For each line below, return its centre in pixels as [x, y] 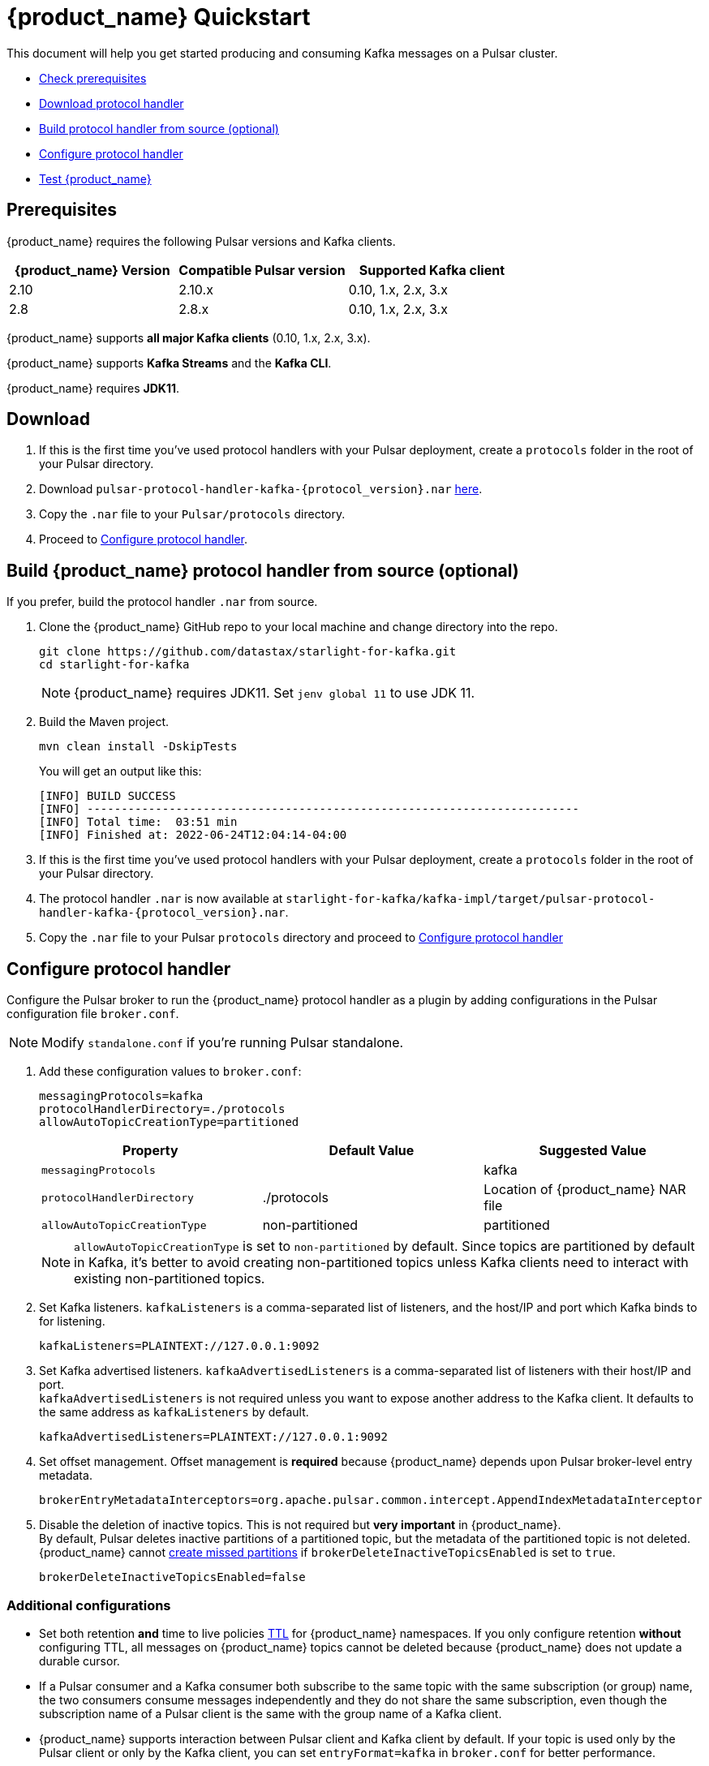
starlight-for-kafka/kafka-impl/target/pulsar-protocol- [471, 899]
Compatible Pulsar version [262, 270]
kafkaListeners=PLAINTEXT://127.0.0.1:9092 [179, 1346]
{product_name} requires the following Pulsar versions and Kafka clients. [201, 241]
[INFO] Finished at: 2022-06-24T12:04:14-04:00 [193, 835]
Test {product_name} [95, 178]
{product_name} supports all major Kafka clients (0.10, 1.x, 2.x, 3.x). [189, 337]
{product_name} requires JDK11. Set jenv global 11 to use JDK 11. [275, 693]
